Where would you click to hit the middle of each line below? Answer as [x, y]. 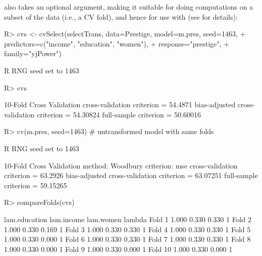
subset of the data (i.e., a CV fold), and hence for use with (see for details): [121, 16]
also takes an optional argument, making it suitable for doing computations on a [129, 7]
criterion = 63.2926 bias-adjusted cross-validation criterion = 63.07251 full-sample [131, 175]
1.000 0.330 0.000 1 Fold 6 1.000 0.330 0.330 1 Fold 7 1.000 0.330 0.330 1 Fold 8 [127, 239]
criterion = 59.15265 [36, 185]
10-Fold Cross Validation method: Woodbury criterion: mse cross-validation [121, 165]
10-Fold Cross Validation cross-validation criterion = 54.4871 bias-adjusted [120, 104]
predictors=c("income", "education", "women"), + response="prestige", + [117, 43]
